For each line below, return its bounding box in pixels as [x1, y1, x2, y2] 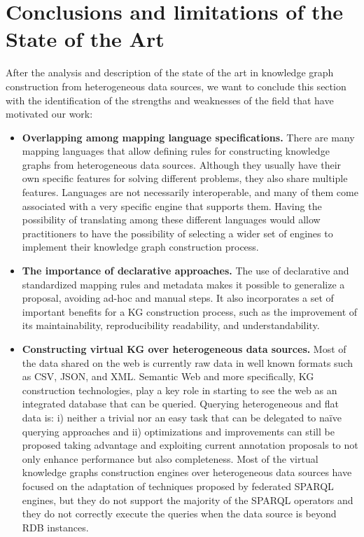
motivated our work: [6, 106, 93, 121]
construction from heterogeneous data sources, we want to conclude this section [6, 78, 346, 93]
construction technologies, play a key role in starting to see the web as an [22, 382, 337, 397]
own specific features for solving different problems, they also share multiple [22, 171, 348, 186]
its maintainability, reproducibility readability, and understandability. [22, 318, 320, 333]
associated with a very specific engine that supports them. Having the [22, 198, 322, 213]
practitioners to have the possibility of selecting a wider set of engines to [22, 225, 333, 240]
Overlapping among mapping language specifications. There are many [22, 130, 355, 144]
